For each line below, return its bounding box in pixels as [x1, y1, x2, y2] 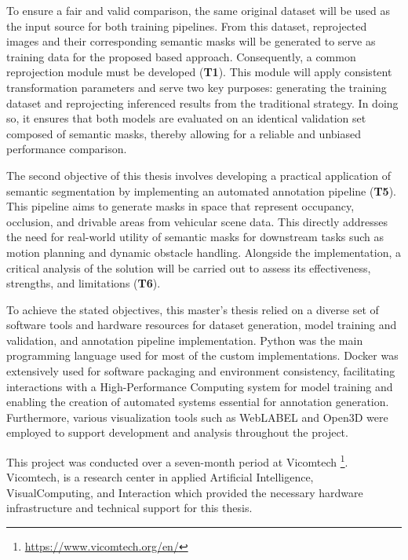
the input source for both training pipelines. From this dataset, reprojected [6, 17, 367, 34]
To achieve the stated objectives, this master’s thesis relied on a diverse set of [6, 301, 379, 317]
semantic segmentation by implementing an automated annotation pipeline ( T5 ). [6, 182, 396, 199]
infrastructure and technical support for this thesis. [6, 500, 253, 516]
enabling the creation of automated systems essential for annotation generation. [6, 393, 389, 410]
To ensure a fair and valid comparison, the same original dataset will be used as [6, 2, 391, 18]
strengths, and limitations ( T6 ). [6, 275, 161, 291]
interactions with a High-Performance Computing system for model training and [6, 378, 393, 394]
